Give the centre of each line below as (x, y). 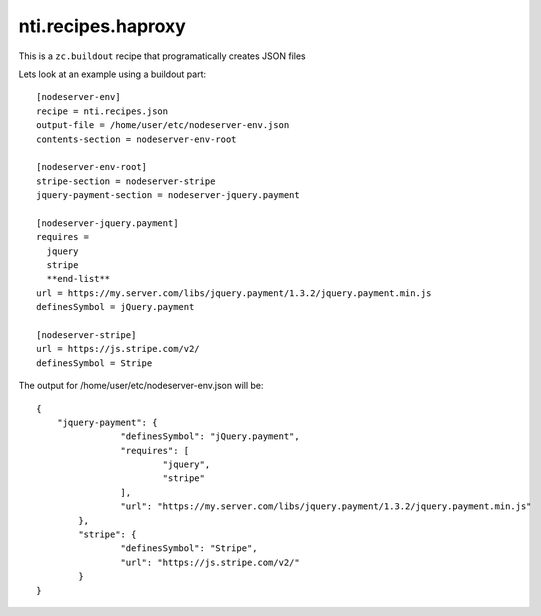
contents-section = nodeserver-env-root (136, 139)
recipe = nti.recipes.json (102, 111)
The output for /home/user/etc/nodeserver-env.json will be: (141, 386)
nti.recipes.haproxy (102, 26)
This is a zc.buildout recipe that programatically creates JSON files (162, 56)
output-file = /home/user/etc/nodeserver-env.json (163, 125)
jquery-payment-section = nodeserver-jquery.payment (168, 195)
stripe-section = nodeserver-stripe (126, 181)
